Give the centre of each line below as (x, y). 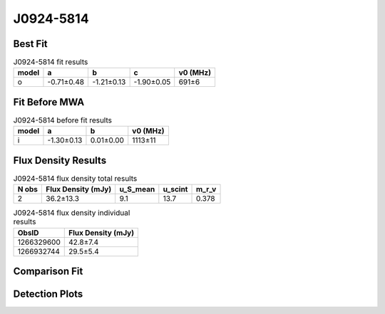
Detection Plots (48, 294)
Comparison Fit (48, 272)
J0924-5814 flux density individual (72, 213)
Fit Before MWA (49, 102)
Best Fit (30, 44)
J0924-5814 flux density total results (75, 179)
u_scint (175, 189)
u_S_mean (137, 189)
